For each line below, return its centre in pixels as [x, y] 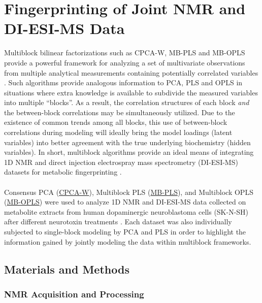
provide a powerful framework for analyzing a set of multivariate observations [125, 62]
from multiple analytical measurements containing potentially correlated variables [131, 72]
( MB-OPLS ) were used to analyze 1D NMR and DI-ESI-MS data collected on [125, 202]
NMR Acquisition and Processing [74, 294]
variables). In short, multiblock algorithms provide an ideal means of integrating [129, 152]
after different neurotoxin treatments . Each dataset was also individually [118, 222]
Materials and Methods [67, 269]
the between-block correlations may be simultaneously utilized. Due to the [120, 112]
